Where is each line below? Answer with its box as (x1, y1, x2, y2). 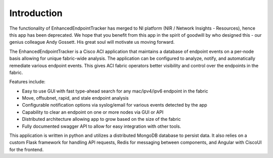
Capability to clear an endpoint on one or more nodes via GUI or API (22, 109, 164, 115)
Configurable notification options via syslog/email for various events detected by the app (22, 102, 207, 108)
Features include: (9, 78, 45, 85)
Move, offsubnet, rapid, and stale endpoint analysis (22, 95, 129, 101)
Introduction (9, 8, 63, 19)
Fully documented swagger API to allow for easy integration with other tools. (22, 123, 181, 129)
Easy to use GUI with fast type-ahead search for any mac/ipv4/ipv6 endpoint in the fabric (22, 88, 208, 94)
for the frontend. (9, 146, 44, 152)
